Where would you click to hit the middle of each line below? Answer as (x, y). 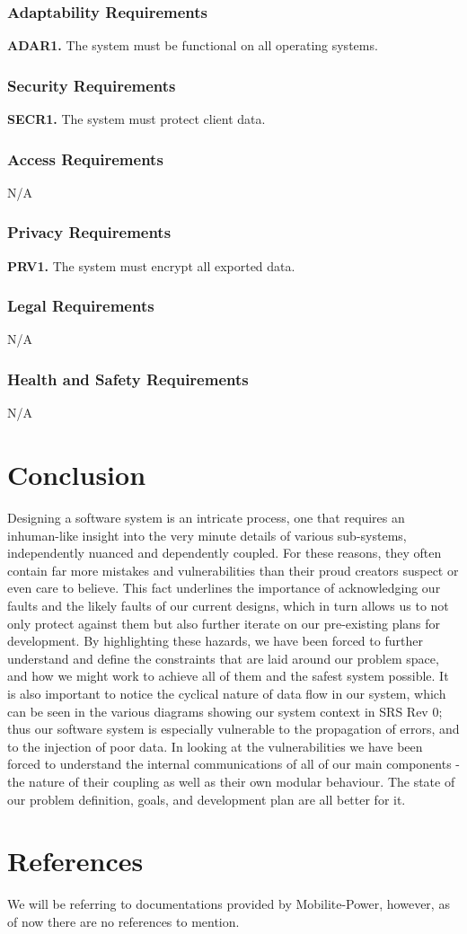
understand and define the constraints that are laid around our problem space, (223, 658)
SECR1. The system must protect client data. (137, 119)
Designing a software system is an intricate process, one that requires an (206, 517)
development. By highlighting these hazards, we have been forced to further (215, 641)
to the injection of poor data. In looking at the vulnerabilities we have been (215, 746)
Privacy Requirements (89, 232)
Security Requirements (92, 85)
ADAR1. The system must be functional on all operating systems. (193, 45)
